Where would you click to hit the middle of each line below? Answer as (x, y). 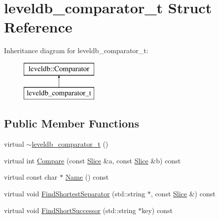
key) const (157, 210)
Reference (38, 27)
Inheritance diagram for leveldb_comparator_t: (76, 50)
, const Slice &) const (183, 194)
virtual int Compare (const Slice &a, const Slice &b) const (92, 160)
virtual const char (31, 177)
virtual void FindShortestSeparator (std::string (75, 194)
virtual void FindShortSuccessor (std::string (70, 210)
